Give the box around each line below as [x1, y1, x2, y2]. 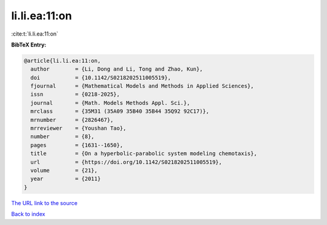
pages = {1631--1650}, [30, 142, 124, 148]
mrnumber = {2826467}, [30, 116, 114, 123]
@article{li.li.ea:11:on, [24, 57, 101, 64]
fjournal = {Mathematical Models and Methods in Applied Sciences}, [30, 83, 254, 90]
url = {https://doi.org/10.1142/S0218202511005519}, [30, 159, 222, 165]
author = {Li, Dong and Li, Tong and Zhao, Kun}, [30, 66, 203, 72]
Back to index [11, 211, 45, 218]
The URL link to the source [11, 199, 78, 206]
